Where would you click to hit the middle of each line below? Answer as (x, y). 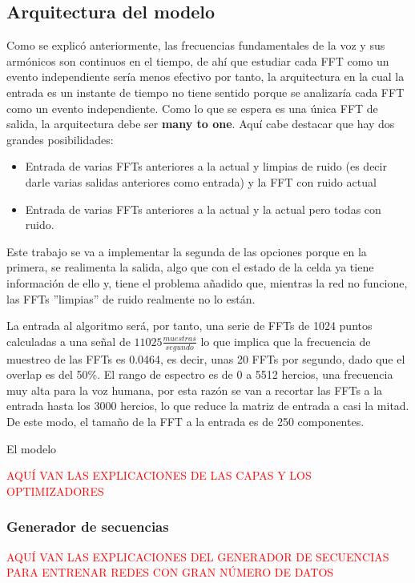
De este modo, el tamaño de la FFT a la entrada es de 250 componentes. (185, 421)
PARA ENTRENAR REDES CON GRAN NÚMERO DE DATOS (170, 572)
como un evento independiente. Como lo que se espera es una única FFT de (192, 108)
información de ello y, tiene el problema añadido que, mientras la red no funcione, (207, 282)
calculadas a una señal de (68, 341)
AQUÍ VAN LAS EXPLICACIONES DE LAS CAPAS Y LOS (159, 475)
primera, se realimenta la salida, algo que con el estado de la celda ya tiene (190, 267)
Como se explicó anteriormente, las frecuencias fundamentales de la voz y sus (196, 45)
